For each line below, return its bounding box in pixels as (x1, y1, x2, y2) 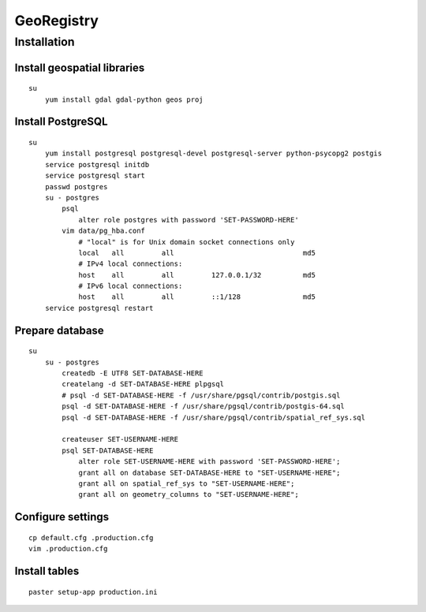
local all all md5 (78, 248, 316, 257)
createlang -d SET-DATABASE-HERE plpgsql (62, 379, 225, 389)
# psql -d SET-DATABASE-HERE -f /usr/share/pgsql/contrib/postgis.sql (62, 390, 341, 400)
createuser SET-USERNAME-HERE (62, 435, 179, 444)
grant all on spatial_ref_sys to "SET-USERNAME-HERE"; (78, 479, 295, 488)
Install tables (14, 564, 80, 577)
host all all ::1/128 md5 (78, 293, 316, 301)
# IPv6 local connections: (78, 282, 183, 291)
